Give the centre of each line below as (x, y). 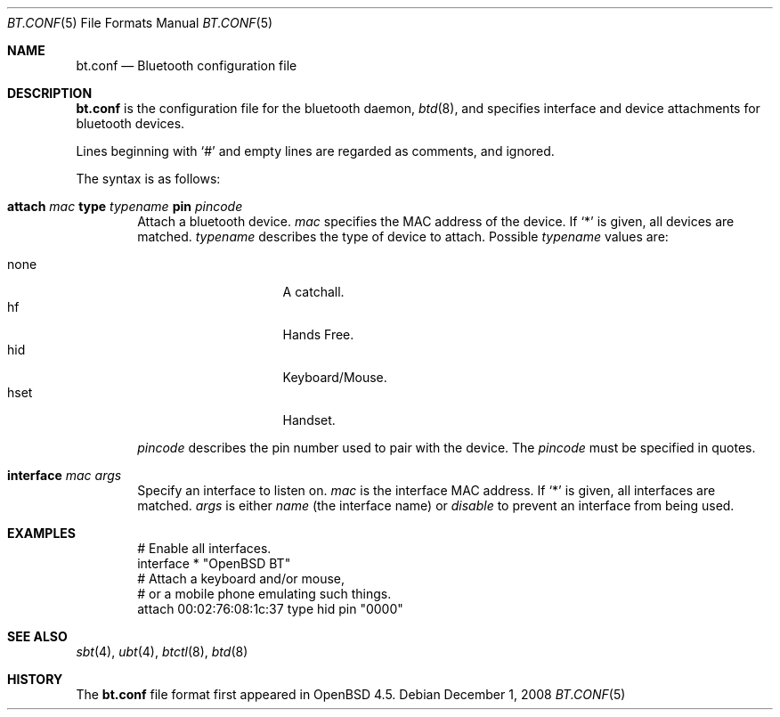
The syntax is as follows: (148, 179)
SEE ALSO (37, 636)
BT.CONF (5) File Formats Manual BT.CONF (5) (140, 23)
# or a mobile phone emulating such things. (264, 594)
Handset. (309, 420)
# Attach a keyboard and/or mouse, (241, 578)
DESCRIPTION (50, 93)
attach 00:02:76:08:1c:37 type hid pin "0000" (270, 609)
